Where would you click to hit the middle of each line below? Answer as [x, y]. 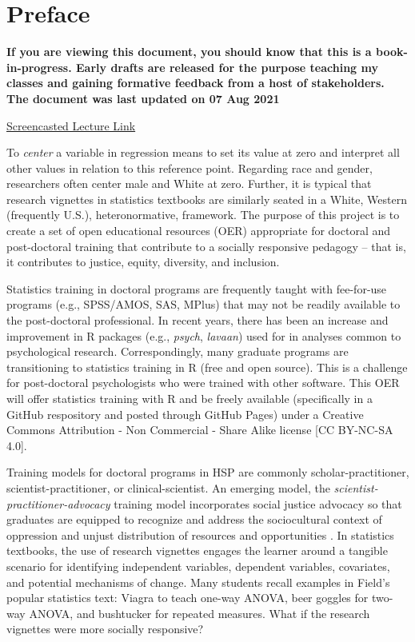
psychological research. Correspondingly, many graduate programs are [178, 351]
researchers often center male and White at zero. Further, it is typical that [189, 183]
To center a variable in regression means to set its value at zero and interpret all [203, 152]
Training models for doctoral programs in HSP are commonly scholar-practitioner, [208, 472]
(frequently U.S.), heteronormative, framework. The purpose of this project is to [203, 215]
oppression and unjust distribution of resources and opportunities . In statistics [200, 534]
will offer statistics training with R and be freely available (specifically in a [190, 398]
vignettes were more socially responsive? [105, 629]
